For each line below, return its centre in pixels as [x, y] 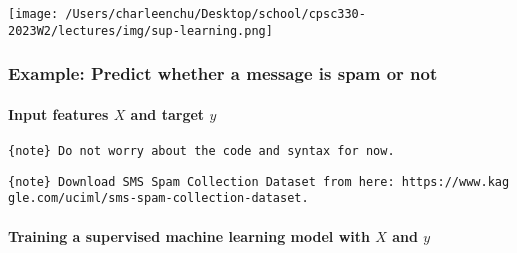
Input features [58, 113]
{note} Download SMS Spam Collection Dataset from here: [201, 181]
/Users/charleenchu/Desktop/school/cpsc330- [215, 14]
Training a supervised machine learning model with [189, 235]
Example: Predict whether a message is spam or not [223, 73]
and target [167, 113]
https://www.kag [455, 181]
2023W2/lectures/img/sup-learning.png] [140, 30]
